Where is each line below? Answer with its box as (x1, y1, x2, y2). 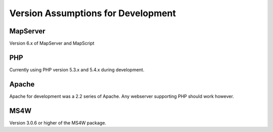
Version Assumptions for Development (9, 8, 176, 19)
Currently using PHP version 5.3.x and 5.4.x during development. (9, 66, 145, 73)
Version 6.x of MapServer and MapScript (9, 40, 95, 47)
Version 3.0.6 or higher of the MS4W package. (9, 119, 106, 126)
